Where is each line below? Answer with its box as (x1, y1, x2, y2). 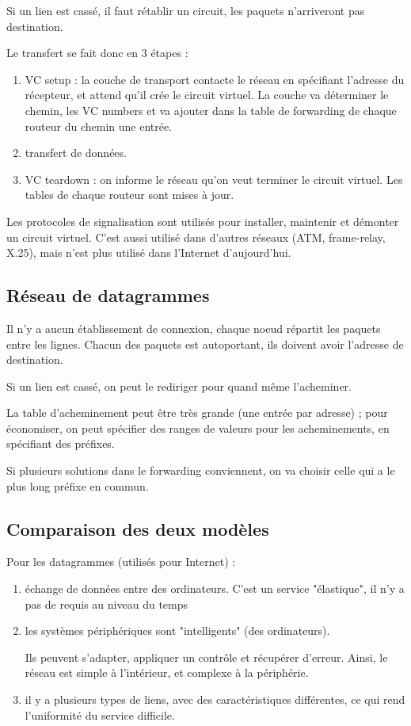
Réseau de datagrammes (6, 283, 210, 308)
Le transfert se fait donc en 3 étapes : (6, 44, 188, 61)
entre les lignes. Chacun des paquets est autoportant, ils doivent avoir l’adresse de (6, 335, 404, 352)
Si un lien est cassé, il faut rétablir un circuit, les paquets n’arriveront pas (6, 2, 365, 18)
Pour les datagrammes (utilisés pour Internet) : (6, 553, 236, 570)
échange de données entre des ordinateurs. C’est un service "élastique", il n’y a (25, 580, 405, 597)
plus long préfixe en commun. (6, 477, 149, 494)
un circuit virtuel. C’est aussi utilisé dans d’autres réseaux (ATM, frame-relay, (6, 228, 386, 245)
